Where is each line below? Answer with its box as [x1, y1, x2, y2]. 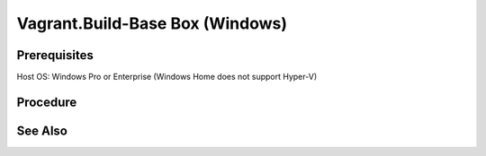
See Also [16, 123, 67, 138]
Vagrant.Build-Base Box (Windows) [16, 13, 288, 33]
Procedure [16, 94, 77, 109]
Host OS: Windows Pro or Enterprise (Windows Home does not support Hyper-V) [16, 72, 318, 82]
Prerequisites [16, 48, 94, 63]
